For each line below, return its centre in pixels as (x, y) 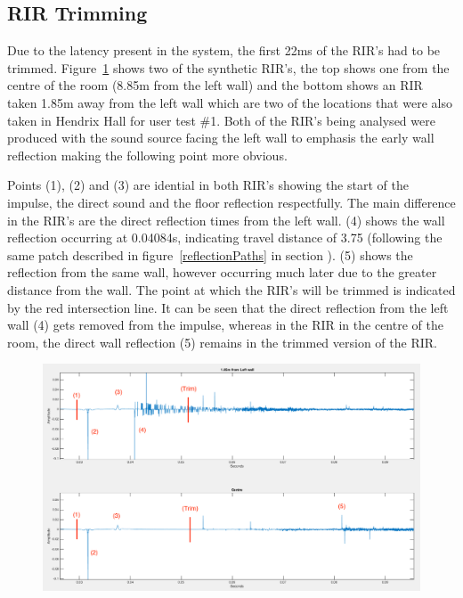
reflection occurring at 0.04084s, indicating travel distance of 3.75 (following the (225, 238)
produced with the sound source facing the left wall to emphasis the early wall (221, 138)
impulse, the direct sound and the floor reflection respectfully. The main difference (231, 202)
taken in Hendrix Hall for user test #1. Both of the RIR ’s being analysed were (221, 120)
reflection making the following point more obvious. (147, 155)
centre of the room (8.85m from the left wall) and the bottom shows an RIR (215, 85)
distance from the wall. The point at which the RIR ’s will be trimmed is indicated (231, 289)
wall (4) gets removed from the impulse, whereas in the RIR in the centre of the (225, 325)
